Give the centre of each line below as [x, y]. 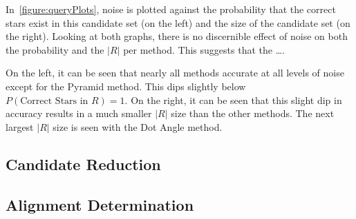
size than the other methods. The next [253, 113]
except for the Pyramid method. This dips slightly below [126, 86]
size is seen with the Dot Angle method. [138, 126]
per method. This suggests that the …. [204, 49]
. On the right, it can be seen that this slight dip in [233, 100]
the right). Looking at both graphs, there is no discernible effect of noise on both [177, 36]
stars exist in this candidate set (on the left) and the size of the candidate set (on [178, 22]
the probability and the [55, 49]
